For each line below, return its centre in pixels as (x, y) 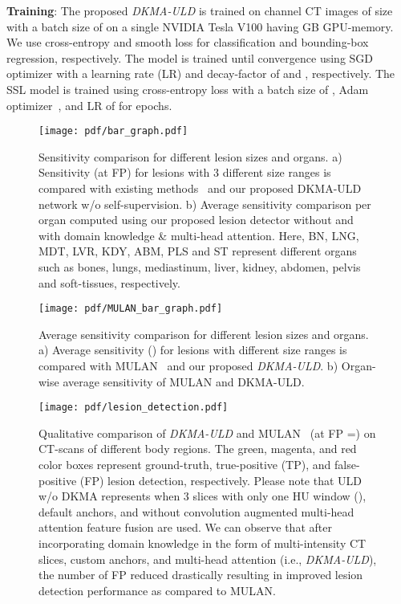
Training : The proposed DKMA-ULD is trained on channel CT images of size (200, 10)
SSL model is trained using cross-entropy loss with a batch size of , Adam (188, 89)
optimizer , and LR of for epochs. (89, 105)
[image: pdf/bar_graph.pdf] (113, 131)
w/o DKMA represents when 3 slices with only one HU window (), (203, 496)
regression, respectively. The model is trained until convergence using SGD (190, 57)
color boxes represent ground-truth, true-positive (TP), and (185, 465)
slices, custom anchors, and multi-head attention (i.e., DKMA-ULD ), (208, 559)
